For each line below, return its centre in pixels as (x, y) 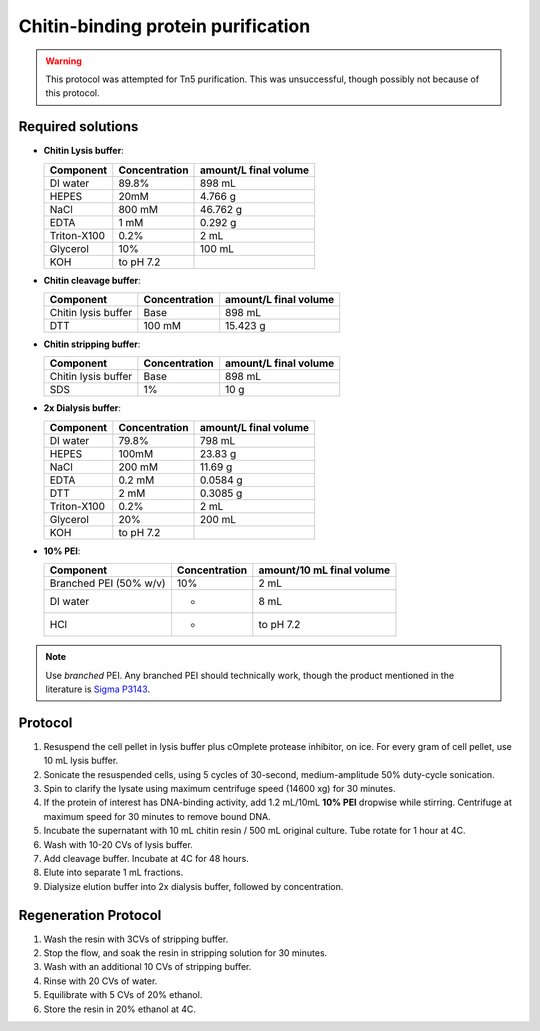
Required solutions (78, 126)
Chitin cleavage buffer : (92, 280)
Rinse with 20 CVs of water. (100, 981)
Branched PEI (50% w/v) (107, 583)
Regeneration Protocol (90, 915)
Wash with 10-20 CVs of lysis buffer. (118, 844)
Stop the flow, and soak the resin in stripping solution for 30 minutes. (185, 953)
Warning (63, 61)
